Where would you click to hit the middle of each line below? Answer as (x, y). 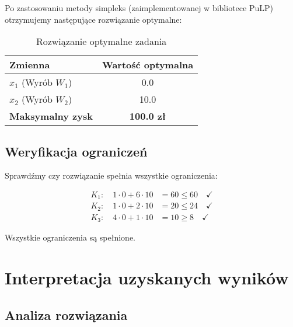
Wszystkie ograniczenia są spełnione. (70, 237)
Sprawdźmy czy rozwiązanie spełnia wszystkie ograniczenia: (111, 175)
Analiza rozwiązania (66, 314)
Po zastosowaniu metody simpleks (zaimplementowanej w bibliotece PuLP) (139, 8)
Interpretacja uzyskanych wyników (147, 278)
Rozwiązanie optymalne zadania (101, 41)
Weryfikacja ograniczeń (76, 151)
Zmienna (30, 65)
